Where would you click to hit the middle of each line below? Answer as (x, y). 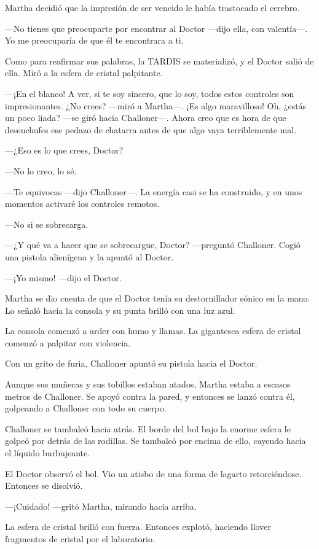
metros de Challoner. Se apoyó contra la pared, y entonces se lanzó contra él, (150, 396)
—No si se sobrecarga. (47, 224)
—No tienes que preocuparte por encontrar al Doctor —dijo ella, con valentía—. (156, 28)
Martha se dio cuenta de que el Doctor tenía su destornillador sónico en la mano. (158, 298)
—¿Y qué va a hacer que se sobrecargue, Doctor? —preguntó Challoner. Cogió (153, 245)
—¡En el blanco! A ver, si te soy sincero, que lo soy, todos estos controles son (150, 93)
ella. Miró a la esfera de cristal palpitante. (84, 73)
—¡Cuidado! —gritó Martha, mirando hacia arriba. (101, 506)
